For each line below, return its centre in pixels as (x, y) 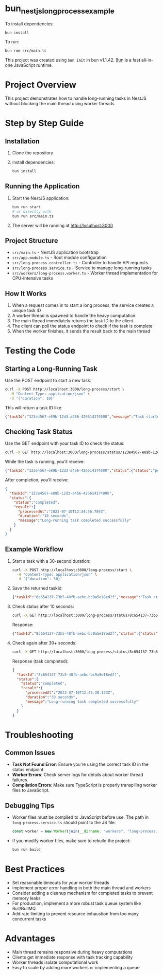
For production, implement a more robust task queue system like (77, 903)
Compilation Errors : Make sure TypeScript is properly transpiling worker (84, 785)
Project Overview (41, 85)
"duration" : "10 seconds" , (44, 516)
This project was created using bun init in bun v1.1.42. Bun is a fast (73, 60)
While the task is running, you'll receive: (45, 462)
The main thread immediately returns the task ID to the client (73, 321)
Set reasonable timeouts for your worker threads (61, 883)
